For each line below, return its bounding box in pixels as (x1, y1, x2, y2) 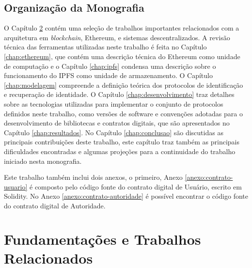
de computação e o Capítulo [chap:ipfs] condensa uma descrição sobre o (4, 61, 216, 71)
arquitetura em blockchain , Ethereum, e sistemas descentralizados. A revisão (4, 32, 230, 42)
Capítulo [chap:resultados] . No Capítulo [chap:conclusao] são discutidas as (4, 127, 223, 137)
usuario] (4, 181, 28, 191)
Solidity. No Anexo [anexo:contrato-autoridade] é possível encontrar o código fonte (4, 191, 248, 201)
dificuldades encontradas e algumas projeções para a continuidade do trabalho (4, 146, 236, 156)
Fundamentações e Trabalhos (4, 229, 201, 249)
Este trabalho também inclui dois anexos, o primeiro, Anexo (4, 172, 183, 182)
